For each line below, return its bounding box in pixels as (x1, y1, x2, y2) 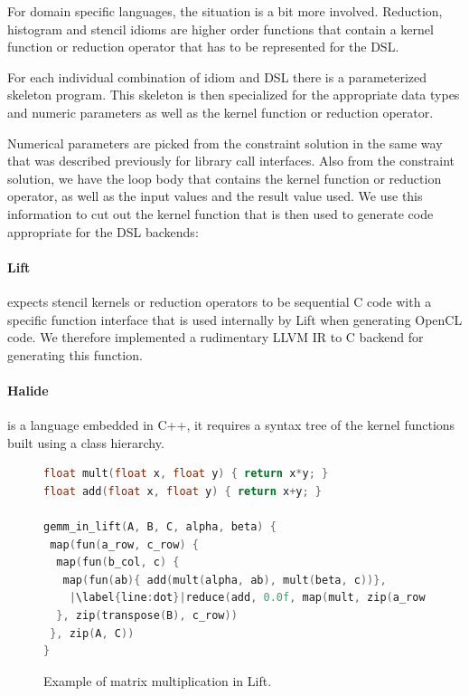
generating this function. (7, 345, 143, 364)
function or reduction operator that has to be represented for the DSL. (7, 37, 399, 56)
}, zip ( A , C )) (50, 626, 135, 640)
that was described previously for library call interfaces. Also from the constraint (7, 151, 455, 170)
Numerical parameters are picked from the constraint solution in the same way (7, 133, 443, 152)
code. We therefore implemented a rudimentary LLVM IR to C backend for (7, 328, 424, 347)
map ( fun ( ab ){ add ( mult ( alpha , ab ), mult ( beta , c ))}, (62, 573, 387, 586)
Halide (7, 380, 49, 399)
